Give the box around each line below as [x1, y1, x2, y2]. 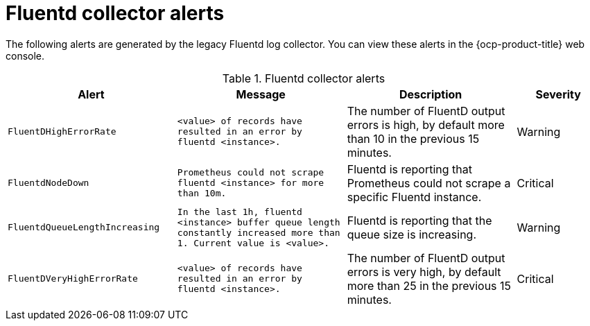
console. [6, 49, 45, 62]
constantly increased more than [177, 227, 340, 238]
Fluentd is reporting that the [347, 213, 492, 228]
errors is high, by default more [347, 117, 505, 132]
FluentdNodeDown [8, 178, 89, 189]
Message [236, 87, 286, 101]
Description [399, 87, 462, 101]
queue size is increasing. [347, 227, 477, 241]
